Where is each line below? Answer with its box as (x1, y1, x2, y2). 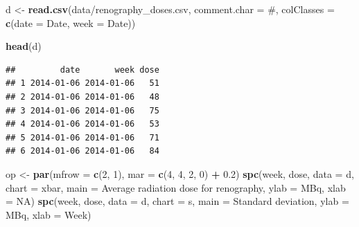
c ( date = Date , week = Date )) (6, 15, 136, 30)
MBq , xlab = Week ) (6, 207, 91, 221)
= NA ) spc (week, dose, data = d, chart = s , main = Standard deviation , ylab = (6, 194, 349, 208)
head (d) (6, 39, 42, 53)
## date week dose (6, 64, 159, 75)
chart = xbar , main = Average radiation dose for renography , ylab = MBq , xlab (6, 180, 346, 194)
